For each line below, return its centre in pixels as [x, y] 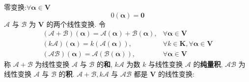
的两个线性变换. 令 [76, 24]
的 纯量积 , [208, 64]
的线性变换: [176, 73]
